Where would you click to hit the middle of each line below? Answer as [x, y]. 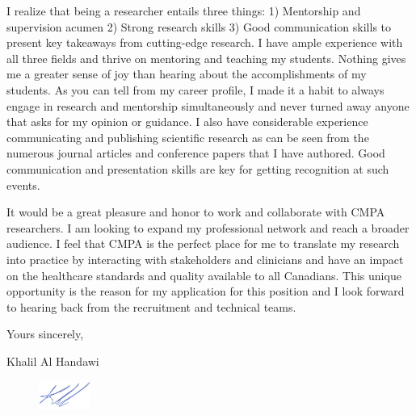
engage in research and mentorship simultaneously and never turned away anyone [208, 105]
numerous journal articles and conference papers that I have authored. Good [196, 153]
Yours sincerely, [45, 334]
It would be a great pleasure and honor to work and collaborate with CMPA [196, 212]
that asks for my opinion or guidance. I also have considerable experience [187, 122]
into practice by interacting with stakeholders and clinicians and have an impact [205, 259]
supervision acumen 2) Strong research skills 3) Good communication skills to [199, 26]
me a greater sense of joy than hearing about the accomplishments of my [187, 74]
